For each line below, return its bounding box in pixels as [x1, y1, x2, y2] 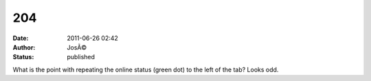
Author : [12, 43, 36, 51]
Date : [12, 34, 29, 42]
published [67, 53, 95, 61]
